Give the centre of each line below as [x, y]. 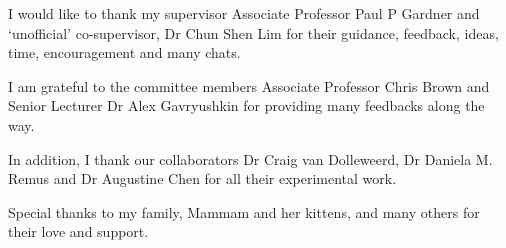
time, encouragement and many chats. [124, 52]
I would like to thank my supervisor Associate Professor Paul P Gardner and [244, 13]
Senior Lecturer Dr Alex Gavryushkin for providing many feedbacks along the [246, 105]
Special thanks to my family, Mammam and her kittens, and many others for [244, 211]
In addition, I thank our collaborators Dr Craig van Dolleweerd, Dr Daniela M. [250, 158]
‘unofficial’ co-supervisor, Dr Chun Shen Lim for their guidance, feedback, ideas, [253, 32]
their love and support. [78, 231]
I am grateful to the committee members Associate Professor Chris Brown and [249, 85]
